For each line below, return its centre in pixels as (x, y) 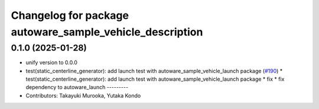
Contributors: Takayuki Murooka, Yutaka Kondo (83, 95)
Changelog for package (70, 15)
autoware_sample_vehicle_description (107, 32)
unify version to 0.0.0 (52, 62)
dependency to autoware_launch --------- (77, 87)
